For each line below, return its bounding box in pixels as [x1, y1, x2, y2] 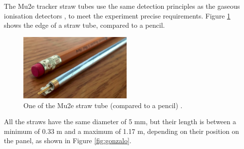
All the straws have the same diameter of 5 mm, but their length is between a [4, 116, 236, 127]
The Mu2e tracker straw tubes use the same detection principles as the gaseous [4, 1, 240, 11]
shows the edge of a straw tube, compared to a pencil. [4, 20, 165, 30]
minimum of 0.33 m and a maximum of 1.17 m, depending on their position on [4, 126, 239, 136]
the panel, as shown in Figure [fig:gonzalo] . [4, 135, 131, 146]
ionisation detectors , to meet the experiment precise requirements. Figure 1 [4, 10, 231, 20]
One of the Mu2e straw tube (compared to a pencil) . [23, 100, 183, 110]
